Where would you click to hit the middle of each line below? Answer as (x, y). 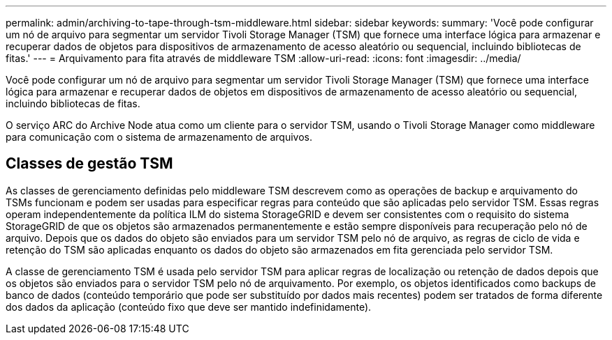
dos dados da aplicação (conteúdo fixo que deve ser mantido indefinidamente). (189, 307)
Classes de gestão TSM (89, 164)
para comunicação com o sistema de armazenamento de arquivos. (159, 137)
